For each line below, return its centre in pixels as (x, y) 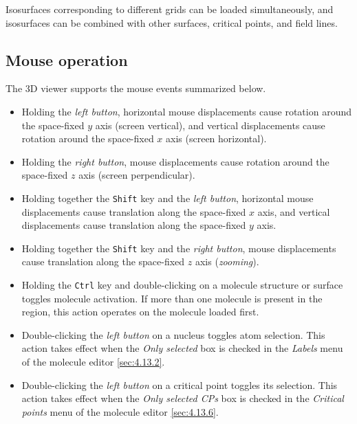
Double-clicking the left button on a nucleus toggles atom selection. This (173, 334)
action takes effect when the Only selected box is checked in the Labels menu (182, 348)
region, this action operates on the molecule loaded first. (140, 312)
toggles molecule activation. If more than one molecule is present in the (172, 298)
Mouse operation (67, 59)
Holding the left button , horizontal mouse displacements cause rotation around (186, 111)
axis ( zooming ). (227, 261)
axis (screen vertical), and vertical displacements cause (210, 125)
